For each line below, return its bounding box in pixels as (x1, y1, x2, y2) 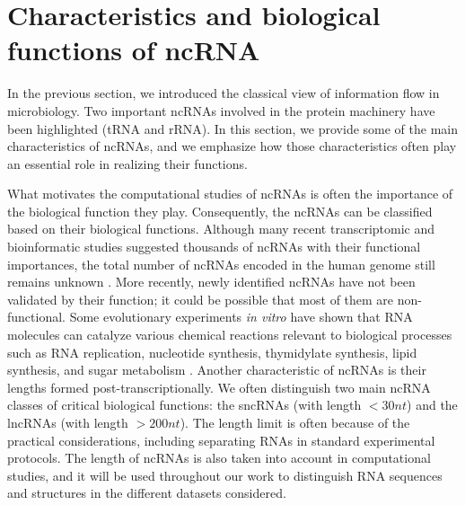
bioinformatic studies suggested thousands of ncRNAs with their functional (7, 237, 421, 256)
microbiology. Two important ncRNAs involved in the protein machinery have (7, 101, 435, 120)
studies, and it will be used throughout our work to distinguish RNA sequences (7, 465, 443, 484)
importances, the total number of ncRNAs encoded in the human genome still (7, 254, 435, 273)
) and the (407, 395, 458, 414)
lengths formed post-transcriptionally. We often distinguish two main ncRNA (7, 377, 431, 396)
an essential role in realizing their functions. (7, 154, 248, 173)
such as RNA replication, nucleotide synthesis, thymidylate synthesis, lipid (7, 342, 417, 361)
